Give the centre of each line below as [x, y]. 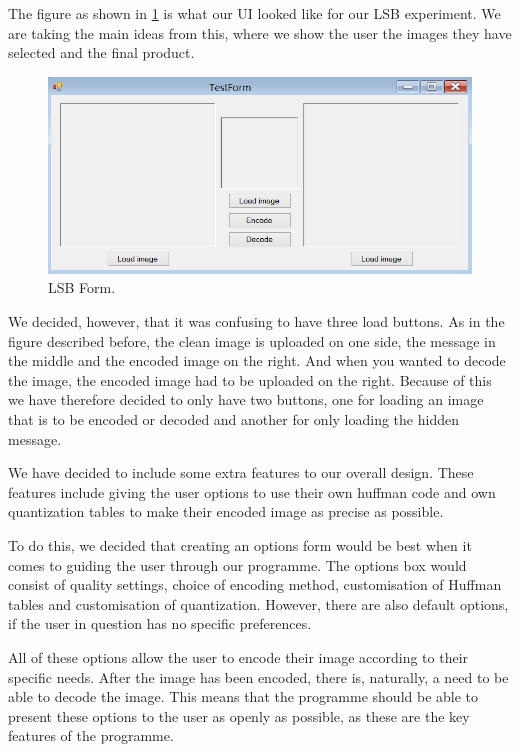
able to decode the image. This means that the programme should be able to [243, 696]
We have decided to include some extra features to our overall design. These [241, 472]
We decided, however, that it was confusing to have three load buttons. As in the [256, 321]
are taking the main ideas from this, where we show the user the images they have [260, 32]
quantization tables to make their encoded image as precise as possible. [226, 511]
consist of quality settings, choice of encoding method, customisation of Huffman [255, 584]
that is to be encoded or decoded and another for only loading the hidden [233, 419]
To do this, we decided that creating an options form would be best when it [240, 544]
